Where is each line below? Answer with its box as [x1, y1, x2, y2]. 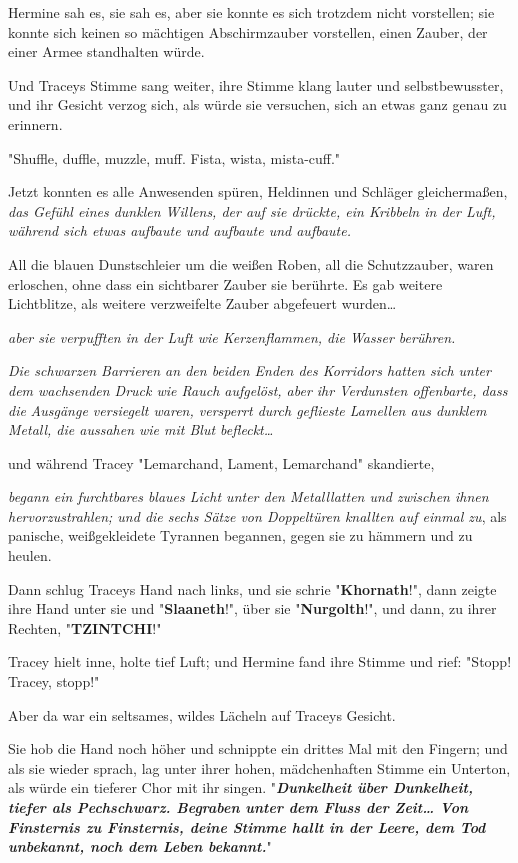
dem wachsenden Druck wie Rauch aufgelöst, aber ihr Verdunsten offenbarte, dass [8, 379, 508, 400]
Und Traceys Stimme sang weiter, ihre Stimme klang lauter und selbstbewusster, [8, 74, 504, 95]
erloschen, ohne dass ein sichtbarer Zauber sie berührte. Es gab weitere [8, 273, 443, 294]
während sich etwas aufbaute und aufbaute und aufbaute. [8, 220, 351, 241]
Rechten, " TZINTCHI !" [8, 617, 162, 638]
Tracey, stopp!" [8, 671, 100, 692]
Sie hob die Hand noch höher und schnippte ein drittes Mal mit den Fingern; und [8, 738, 508, 759]
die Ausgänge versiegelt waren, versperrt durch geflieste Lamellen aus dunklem [8, 399, 487, 420]
